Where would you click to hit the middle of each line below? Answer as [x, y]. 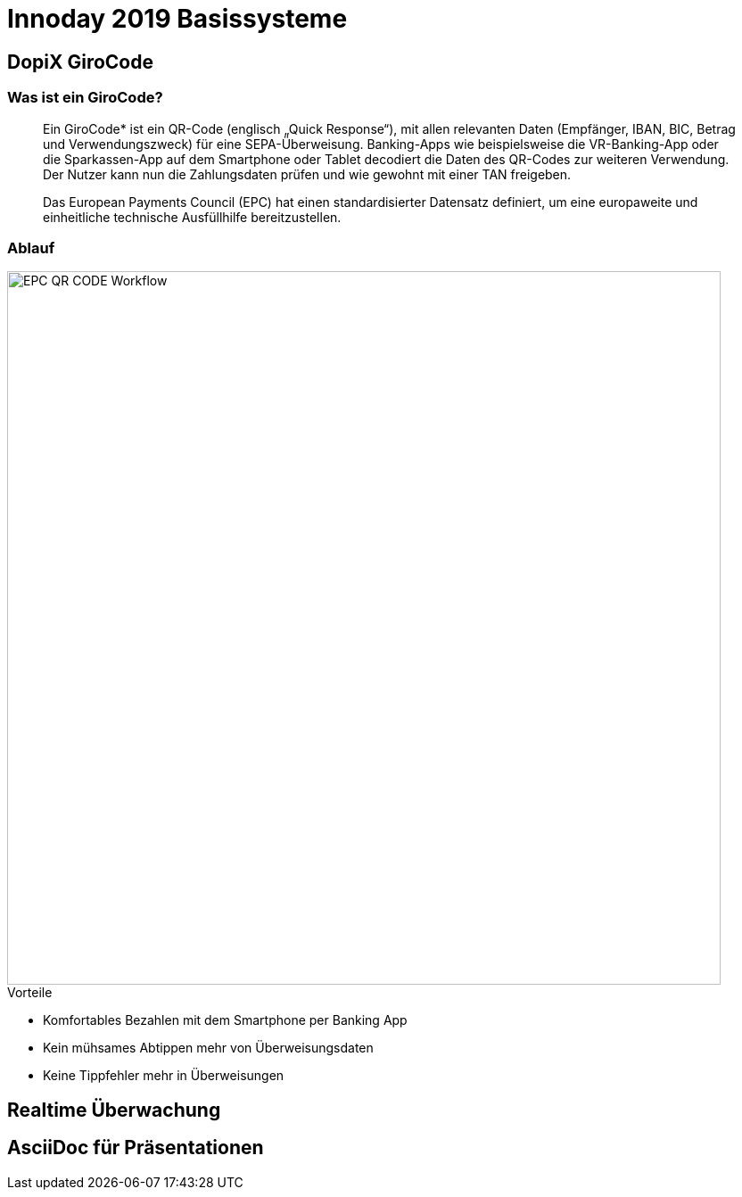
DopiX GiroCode [80, 62]
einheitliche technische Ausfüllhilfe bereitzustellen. [192, 217]
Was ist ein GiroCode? [85, 98]
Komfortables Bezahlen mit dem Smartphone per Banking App [225, 1020]
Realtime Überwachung [114, 1110]
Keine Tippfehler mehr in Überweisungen [164, 1076]
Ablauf [31, 248]
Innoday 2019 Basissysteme [177, 19]
